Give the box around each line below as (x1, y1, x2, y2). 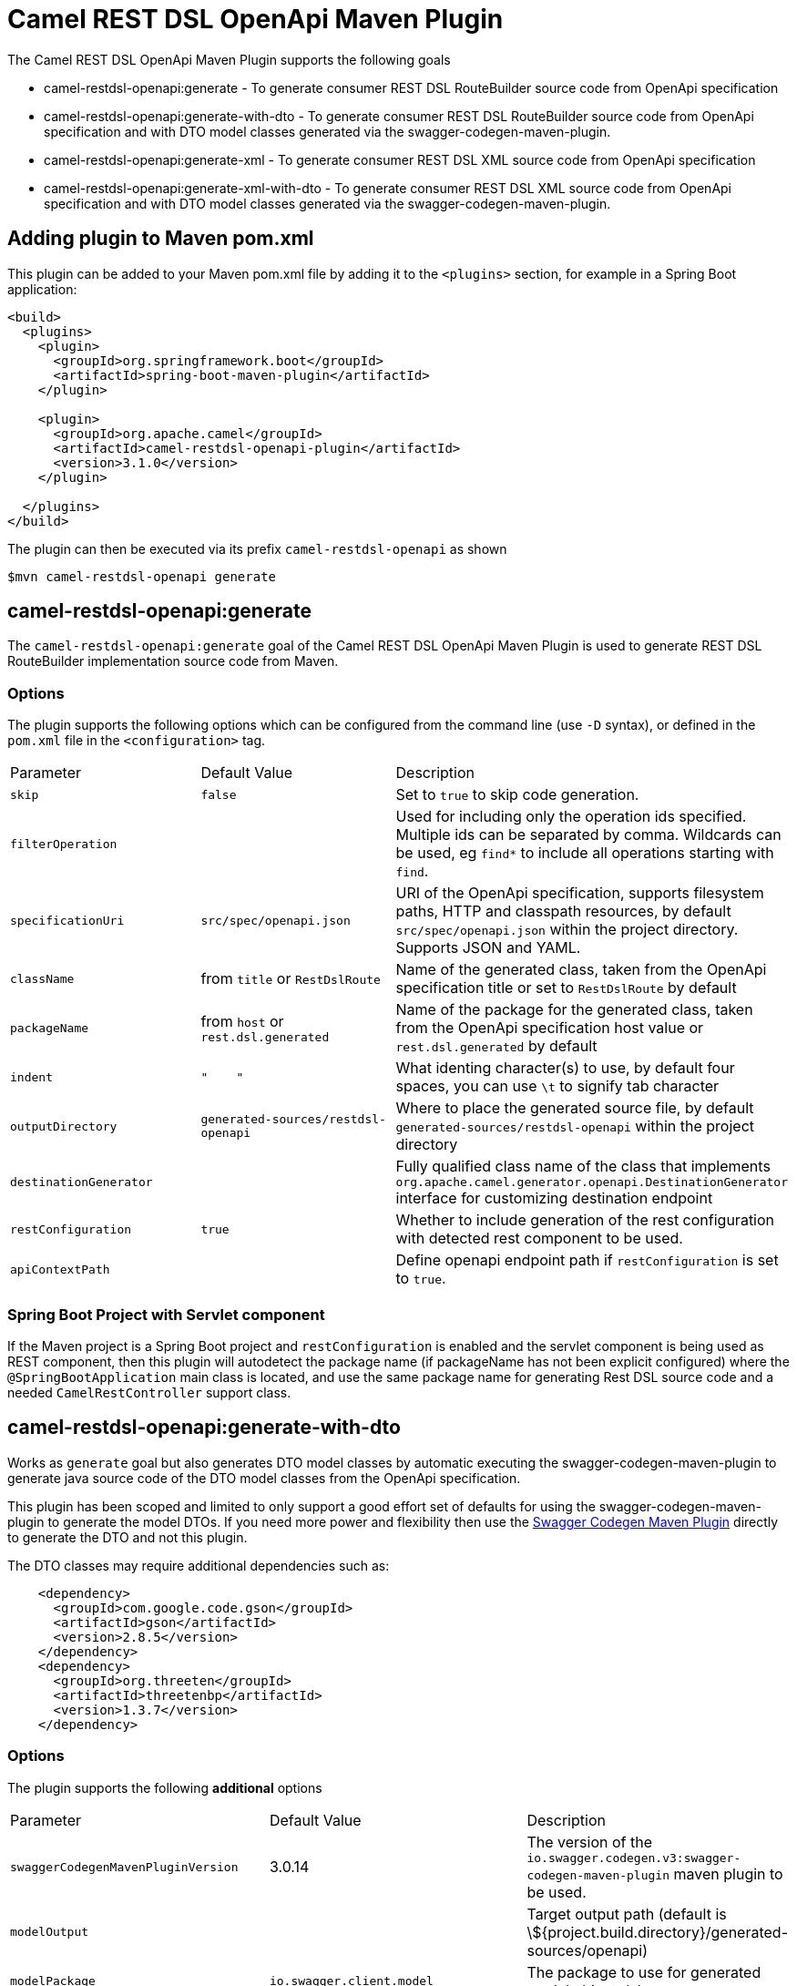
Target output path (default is (526, 1904, 727, 1923)
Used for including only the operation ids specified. (395, 807, 747, 826)
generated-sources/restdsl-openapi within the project (395, 1117, 755, 1136)
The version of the (526, 1832, 653, 1851)
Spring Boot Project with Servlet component (7, 1305, 325, 1324)
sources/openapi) (526, 1940, 649, 1960)
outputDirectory (10, 1119, 118, 1133)
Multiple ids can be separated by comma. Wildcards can (395, 825, 782, 845)
